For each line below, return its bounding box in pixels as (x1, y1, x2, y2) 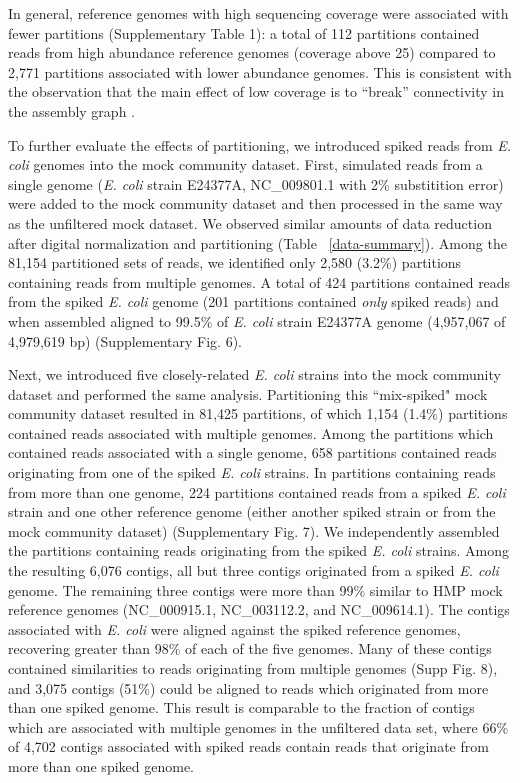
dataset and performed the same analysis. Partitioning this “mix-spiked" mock (8, 383, 488, 404)
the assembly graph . (8, 100, 135, 121)
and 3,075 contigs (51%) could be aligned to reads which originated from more (8, 677, 489, 698)
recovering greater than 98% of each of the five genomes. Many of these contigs (8, 638, 492, 659)
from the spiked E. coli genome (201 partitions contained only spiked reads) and (8, 291, 499, 312)
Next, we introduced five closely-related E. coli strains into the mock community (8, 364, 501, 385)
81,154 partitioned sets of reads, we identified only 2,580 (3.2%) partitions (8, 252, 462, 273)
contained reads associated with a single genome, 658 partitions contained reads (8, 442, 497, 463)
